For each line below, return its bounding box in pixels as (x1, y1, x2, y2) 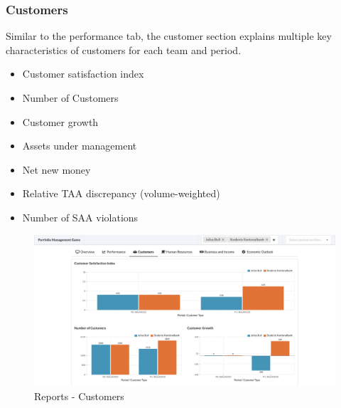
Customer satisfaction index (22, 66, 144, 81)
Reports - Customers (34, 388, 124, 403)
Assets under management (22, 138, 137, 153)
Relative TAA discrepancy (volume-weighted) (22, 186, 220, 201)
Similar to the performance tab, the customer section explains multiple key (6, 28, 332, 43)
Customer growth (22, 114, 99, 129)
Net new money (22, 162, 91, 177)
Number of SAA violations (22, 209, 139, 224)
